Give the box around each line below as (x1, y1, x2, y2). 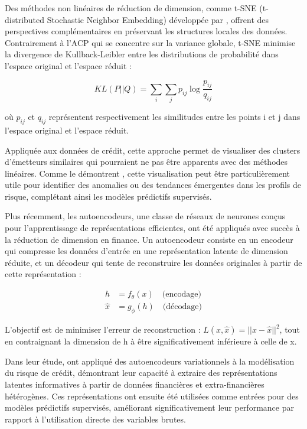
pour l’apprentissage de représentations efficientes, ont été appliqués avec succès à (5, 222, 300, 234)
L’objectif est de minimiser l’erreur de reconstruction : (5, 323, 201, 336)
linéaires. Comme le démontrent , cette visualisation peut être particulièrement (5, 167, 290, 179)
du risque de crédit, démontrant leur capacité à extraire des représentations (5, 366, 277, 379)
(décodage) (162, 303, 202, 311)
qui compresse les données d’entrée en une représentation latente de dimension (5, 245, 288, 257)
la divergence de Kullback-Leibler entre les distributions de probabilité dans (5, 48, 279, 60)
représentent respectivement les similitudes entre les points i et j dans (48, 110, 301, 123)
